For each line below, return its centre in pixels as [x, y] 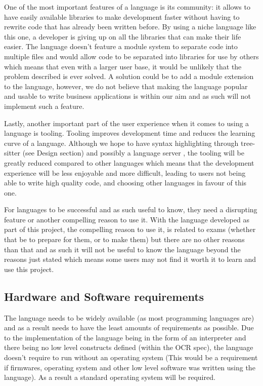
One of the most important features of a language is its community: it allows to [127, 7]
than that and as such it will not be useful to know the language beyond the [122, 249]
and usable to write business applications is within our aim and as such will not [127, 96]
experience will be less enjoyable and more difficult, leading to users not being [125, 172]
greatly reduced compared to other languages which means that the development [129, 162]
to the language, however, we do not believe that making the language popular [126, 86]
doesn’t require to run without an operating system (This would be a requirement [131, 357]
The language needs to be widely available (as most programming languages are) [129, 317]
